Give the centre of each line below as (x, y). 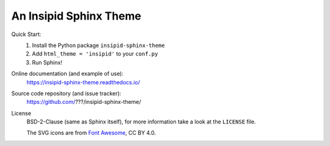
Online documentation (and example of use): (67, 74)
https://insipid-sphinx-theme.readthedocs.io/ (83, 82)
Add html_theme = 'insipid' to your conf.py (95, 54)
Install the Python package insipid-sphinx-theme (98, 45)
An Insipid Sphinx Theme (76, 16)
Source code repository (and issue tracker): (66, 93)
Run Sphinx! (47, 62)
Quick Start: (26, 34)
